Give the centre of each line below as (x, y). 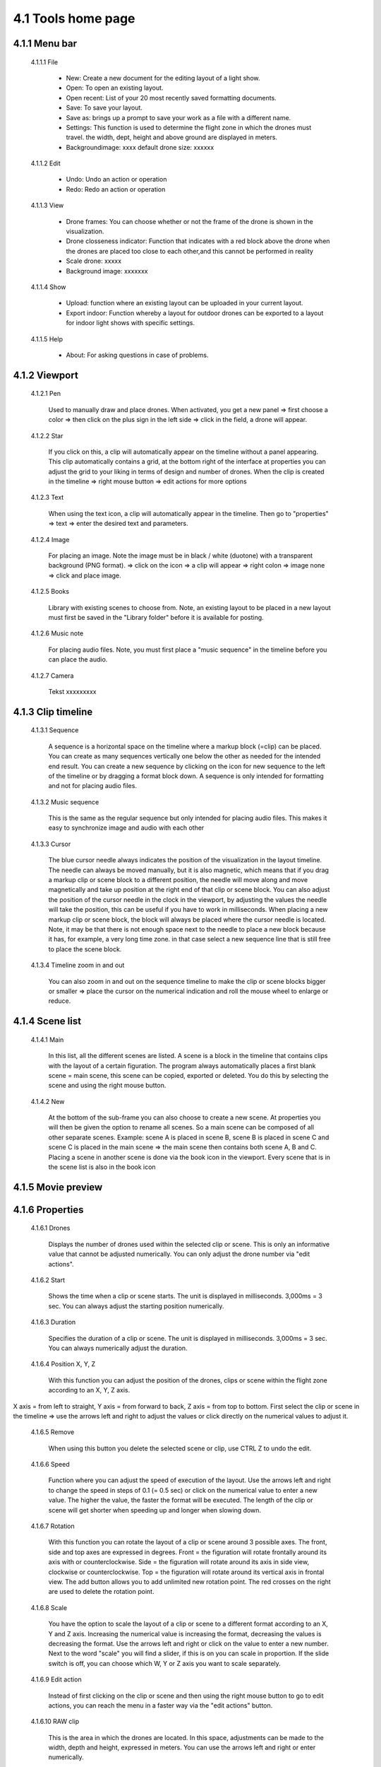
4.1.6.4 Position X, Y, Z (63, 1364)
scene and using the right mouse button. (107, 1086)
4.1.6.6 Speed (50, 1464)
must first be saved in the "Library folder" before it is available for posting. (156, 617)
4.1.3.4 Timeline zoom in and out (78, 965)
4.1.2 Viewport (46, 375)
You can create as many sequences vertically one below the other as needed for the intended (185, 756)
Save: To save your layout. (104, 108)
